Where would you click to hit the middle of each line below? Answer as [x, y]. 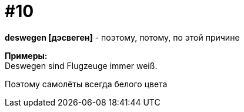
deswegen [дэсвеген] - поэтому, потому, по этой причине [122, 37]
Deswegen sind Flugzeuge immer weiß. [81, 65]
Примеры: [26, 55]
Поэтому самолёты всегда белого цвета [86, 84]
